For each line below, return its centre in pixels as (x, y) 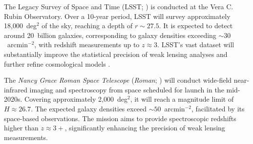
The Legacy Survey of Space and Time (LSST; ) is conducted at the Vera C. (119, 6)
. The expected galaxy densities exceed (89, 108)
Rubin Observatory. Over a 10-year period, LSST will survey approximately (117, 16)
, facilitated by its (218, 108)
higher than (21, 128)
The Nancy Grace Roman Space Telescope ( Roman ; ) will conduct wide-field (118, 80)
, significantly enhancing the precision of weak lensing (145, 128)
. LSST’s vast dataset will (196, 45)
